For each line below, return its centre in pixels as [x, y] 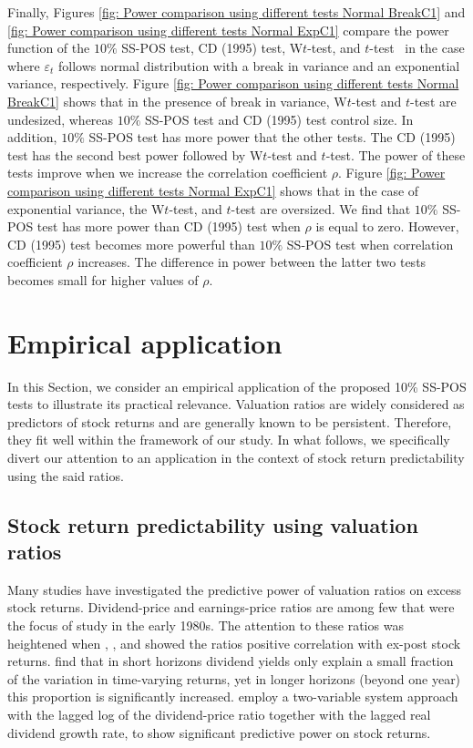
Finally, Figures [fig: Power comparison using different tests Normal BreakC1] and [236, 12]
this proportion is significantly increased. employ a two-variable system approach [233, 697]
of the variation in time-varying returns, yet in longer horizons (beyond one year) [234, 678]
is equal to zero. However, [387, 226]
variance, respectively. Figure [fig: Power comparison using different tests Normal [233, 83]
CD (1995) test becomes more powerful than [131, 244]
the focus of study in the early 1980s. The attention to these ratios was [206, 625]
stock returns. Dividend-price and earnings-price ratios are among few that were [231, 607]
